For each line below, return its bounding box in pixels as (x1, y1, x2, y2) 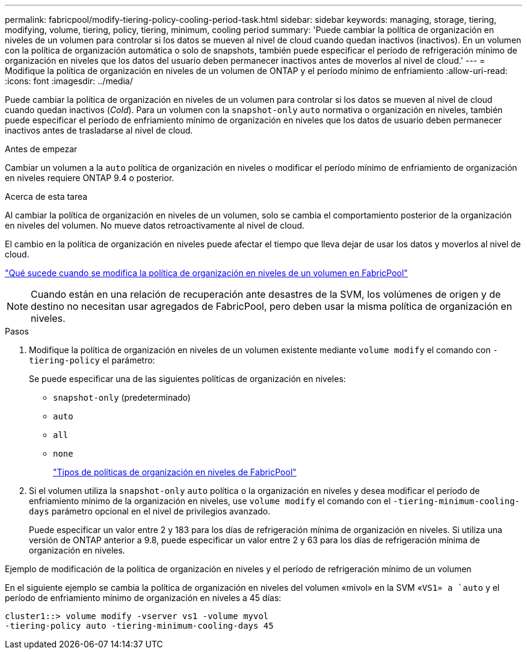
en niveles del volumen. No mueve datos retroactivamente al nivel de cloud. (5, 220, 305, 230)
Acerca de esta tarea (5, 191, 88, 202)
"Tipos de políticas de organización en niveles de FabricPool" (53, 467, 297, 477)
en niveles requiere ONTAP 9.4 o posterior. (5, 173, 174, 183)
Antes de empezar (5, 144, 78, 154)
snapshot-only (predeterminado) (53, 392, 191, 403)
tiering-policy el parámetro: (29, 355, 155, 365)
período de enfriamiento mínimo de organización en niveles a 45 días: (5, 593, 282, 603)
